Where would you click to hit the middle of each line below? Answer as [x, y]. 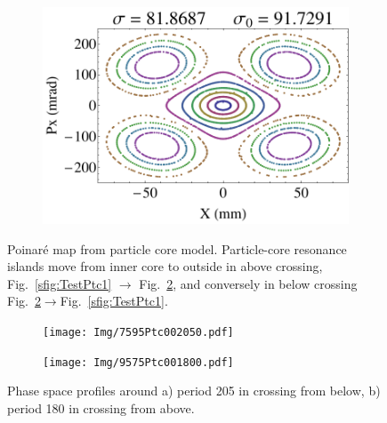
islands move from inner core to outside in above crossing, [165, 266]
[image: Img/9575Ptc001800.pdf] [138, 362]
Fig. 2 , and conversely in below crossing [248, 283]
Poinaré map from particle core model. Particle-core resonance [177, 248]
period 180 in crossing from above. [101, 407]
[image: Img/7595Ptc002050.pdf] [138, 332]
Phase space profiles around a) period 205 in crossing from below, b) [194, 391]
